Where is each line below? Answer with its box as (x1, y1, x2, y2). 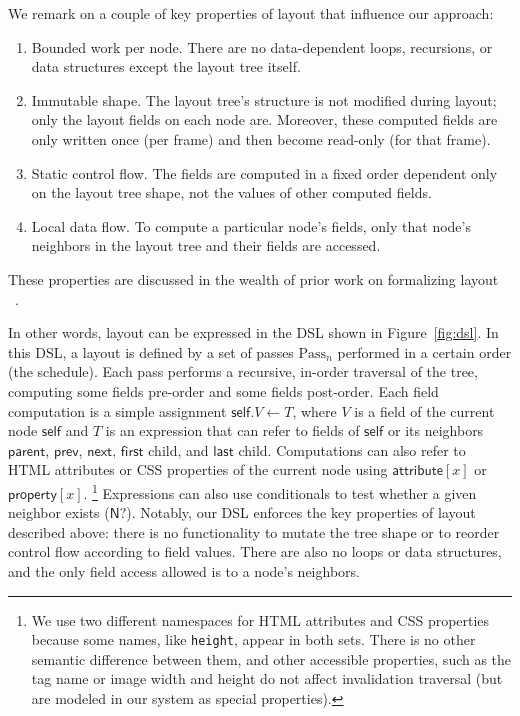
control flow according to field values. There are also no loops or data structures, (8, 541, 502, 562)
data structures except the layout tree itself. (31, 56, 301, 77)
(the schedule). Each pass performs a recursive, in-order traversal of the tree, (8, 361, 478, 382)
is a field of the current (354, 400, 495, 421)
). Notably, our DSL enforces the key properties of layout (126, 502, 476, 523)
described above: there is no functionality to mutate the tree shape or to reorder (8, 521, 500, 542)
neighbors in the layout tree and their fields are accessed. (31, 235, 381, 256)
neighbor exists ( (8, 502, 110, 523)
